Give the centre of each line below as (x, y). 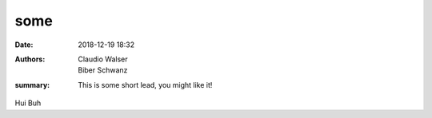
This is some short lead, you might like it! (145, 85)
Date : (24, 45)
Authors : (30, 59)
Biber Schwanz (103, 70)
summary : (32, 85)
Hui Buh (28, 103)
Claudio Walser (103, 59)
